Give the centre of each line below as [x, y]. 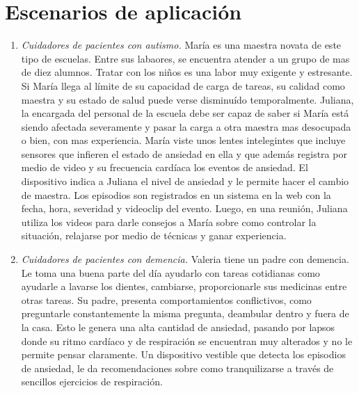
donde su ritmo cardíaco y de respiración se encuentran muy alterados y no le [187, 340]
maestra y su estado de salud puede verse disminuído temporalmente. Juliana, [188, 99]
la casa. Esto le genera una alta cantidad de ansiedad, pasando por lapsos [178, 327]
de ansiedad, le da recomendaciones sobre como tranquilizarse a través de [177, 368]
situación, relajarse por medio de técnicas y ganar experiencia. [154, 235]
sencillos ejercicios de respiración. [92, 382]
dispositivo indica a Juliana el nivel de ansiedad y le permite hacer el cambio [185, 181]
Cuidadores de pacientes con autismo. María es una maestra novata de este [181, 45]
